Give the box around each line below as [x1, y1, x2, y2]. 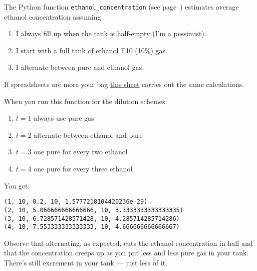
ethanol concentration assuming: [4, 11, 103, 22]
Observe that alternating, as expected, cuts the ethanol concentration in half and [4, 237, 253, 248]
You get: [4, 180, 30, 191]
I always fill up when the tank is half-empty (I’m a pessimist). [16, 28, 206, 39]
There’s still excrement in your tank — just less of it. [4, 257, 167, 267]
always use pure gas [34, 113, 94, 123]
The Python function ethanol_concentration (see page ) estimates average [4, 2, 239, 12]
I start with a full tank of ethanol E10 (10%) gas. [16, 45, 167, 55]
